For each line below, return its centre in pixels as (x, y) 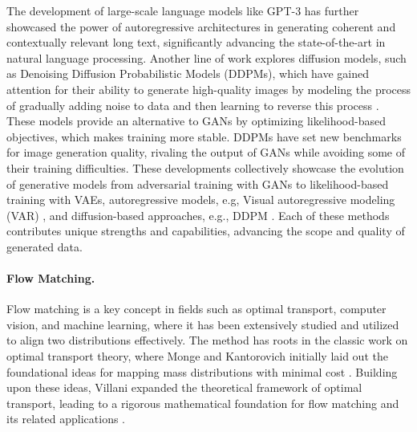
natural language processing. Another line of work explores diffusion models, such (206, 57)
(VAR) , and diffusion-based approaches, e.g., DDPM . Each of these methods (198, 215)
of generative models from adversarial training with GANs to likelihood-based (198, 183)
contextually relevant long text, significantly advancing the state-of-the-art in (196, 42)
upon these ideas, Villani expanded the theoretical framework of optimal (184, 387)
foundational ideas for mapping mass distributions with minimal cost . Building (202, 371)
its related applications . (66, 419)
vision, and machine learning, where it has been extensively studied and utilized (203, 324)
